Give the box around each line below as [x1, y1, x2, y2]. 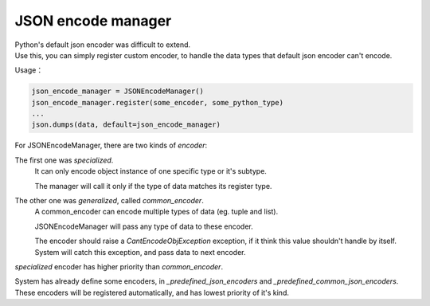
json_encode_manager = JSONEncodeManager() [31, 87, 205, 96]
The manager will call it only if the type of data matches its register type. [34, 181, 272, 190]
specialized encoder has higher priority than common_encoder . [14, 261, 223, 271]
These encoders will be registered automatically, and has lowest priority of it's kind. [14, 288, 290, 297]
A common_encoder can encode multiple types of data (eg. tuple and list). [34, 207, 279, 217]
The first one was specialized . [14, 155, 114, 165]
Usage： [14, 65, 44, 75]
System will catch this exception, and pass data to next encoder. [34, 247, 246, 257]
